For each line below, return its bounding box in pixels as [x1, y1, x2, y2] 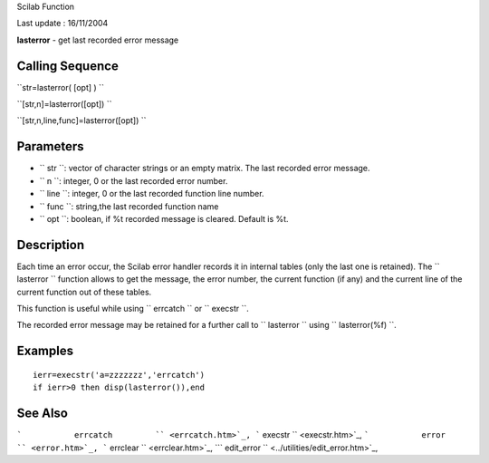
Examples [16, 343, 74, 359]
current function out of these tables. [16, 286, 152, 297]
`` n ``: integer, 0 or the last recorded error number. [39, 175, 228, 186]
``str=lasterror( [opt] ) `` [16, 82, 104, 92]
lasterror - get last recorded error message [16, 34, 179, 45]
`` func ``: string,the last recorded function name [39, 200, 219, 212]
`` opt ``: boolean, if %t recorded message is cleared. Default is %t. [39, 213, 289, 224]
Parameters [16, 139, 84, 154]
